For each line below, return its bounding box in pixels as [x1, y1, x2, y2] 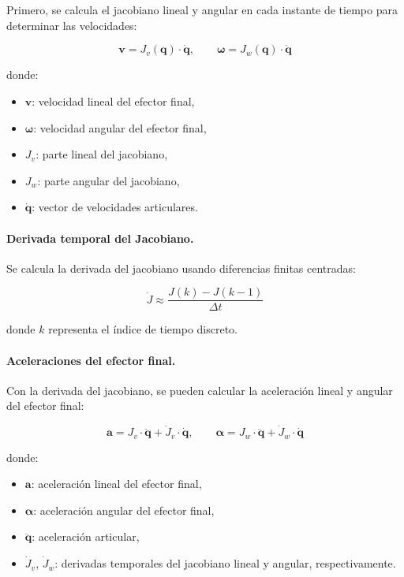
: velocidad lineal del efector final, [32, 93, 195, 109]
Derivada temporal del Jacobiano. [6, 229, 194, 246]
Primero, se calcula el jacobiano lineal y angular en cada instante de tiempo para [6, 2, 398, 17]
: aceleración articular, [32, 528, 140, 545]
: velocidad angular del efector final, [33, 119, 207, 136]
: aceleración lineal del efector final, [31, 475, 202, 492]
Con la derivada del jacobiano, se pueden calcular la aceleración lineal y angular [6, 382, 393, 398]
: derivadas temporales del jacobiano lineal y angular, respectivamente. [54, 555, 396, 571]
